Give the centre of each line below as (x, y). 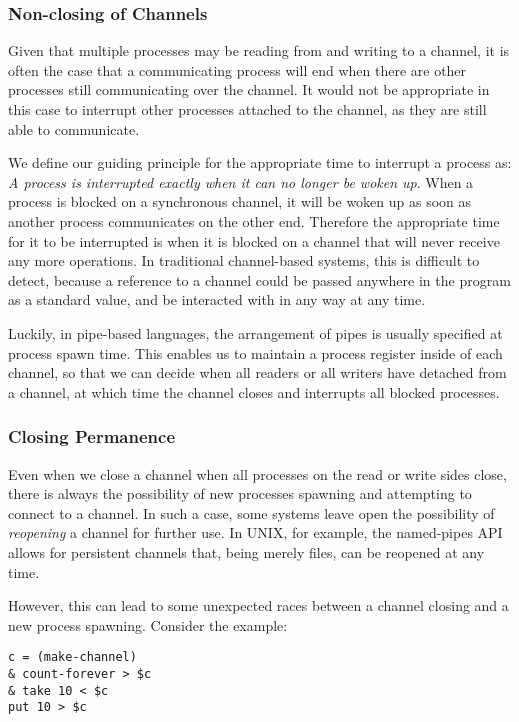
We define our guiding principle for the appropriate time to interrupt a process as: (260, 162)
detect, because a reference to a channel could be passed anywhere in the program (259, 279)
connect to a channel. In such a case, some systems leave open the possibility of (251, 512)
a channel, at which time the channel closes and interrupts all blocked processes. (254, 391)
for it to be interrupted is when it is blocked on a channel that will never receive (254, 240)
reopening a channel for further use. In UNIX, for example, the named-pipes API (255, 532)
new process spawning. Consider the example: (148, 624)
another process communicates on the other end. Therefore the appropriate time (254, 220)
